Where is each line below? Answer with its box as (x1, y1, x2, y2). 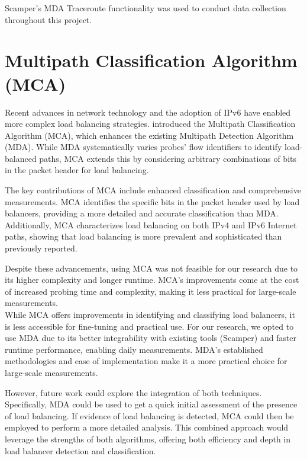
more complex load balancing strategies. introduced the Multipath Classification (5, 117, 296, 130)
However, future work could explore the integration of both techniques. (5, 386, 262, 399)
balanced (5, 152, 37, 164)
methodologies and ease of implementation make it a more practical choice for (5, 355, 287, 367)
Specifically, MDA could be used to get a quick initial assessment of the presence (5, 398, 298, 410)
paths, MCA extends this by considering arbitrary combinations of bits (39, 152, 296, 164)
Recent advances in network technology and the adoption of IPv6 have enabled (5, 106, 291, 118)
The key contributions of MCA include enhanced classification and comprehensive (5, 184, 301, 196)
